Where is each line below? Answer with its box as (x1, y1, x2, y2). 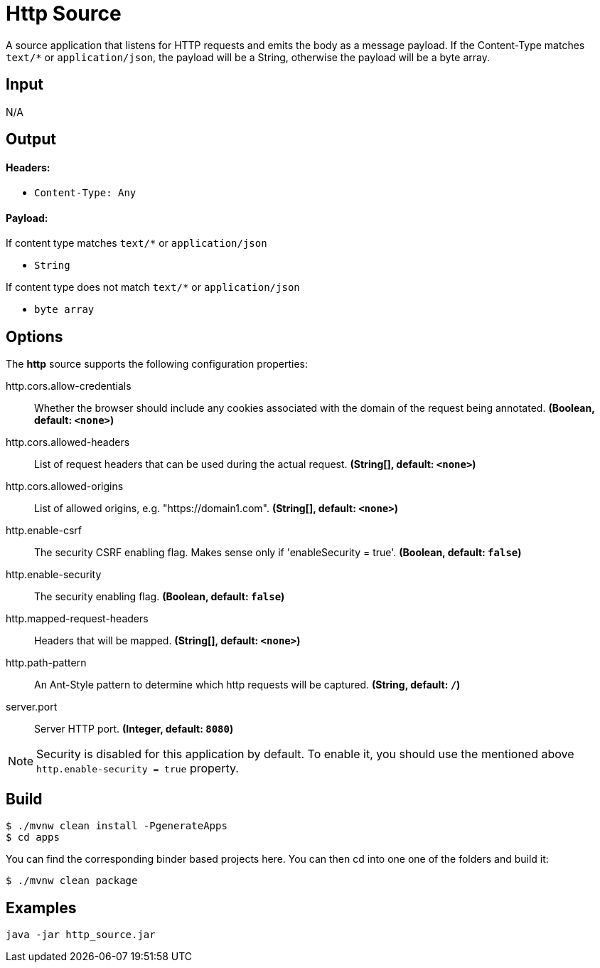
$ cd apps (6, 831, 60, 844)
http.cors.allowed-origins (6, 480, 124, 493)
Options (6, 327, 63, 346)
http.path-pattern (6, 656, 87, 669)
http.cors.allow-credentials (6, 380, 132, 393)
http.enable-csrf (6, 524, 82, 537)
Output (6, 130, 56, 149)
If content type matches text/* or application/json (6, 237, 267, 250)
